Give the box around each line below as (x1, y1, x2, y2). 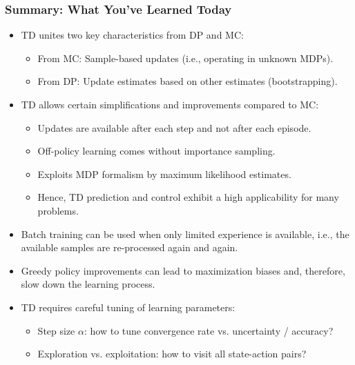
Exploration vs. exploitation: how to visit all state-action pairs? (37, 346, 307, 361)
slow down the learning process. (21, 277, 155, 291)
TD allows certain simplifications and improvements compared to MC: (21, 97, 319, 111)
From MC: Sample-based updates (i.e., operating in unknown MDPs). (37, 50, 334, 65)
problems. (37, 203, 79, 217)
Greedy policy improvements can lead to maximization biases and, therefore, (21, 263, 345, 277)
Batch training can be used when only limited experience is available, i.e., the (21, 226, 349, 241)
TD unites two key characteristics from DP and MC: (21, 28, 244, 42)
